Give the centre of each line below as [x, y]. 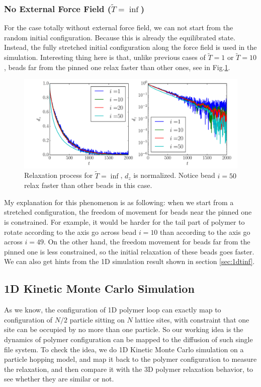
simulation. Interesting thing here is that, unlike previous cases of [105, 57]
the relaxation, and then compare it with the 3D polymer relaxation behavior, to [129, 369]
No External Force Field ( [58, 8]
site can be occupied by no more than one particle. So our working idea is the [124, 329]
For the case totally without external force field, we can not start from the [119, 27]
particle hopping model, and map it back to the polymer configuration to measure [130, 359]
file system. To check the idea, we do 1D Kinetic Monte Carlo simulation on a [124, 349]
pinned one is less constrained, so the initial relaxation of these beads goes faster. [129, 251]
